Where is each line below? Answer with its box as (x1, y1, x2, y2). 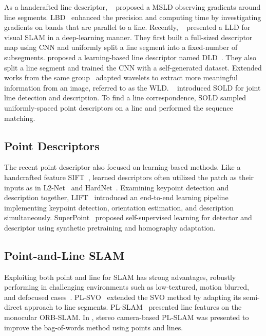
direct (4, 302, 23, 312)
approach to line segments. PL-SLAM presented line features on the (24, 302, 242, 312)
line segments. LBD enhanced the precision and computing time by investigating (4, 11, 261, 22)
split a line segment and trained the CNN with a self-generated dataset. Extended (4, 62, 262, 73)
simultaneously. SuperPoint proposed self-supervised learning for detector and (4, 212, 252, 223)
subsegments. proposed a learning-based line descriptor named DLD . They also (4, 51, 256, 62)
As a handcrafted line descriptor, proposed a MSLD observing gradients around (4, 2, 261, 12)
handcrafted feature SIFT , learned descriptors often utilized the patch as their (4, 171, 254, 182)
